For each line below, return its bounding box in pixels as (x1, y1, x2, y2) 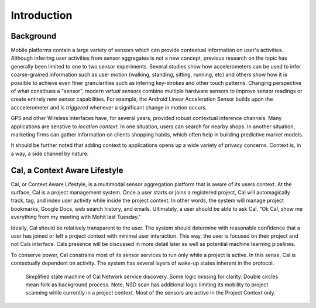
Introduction (11, 9, 73, 22)
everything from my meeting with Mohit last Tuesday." (11, 214, 142, 221)
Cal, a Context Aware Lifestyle (11, 165, 123, 175)
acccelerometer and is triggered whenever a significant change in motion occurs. (11, 104, 207, 111)
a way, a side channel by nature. (11, 150, 89, 157)
